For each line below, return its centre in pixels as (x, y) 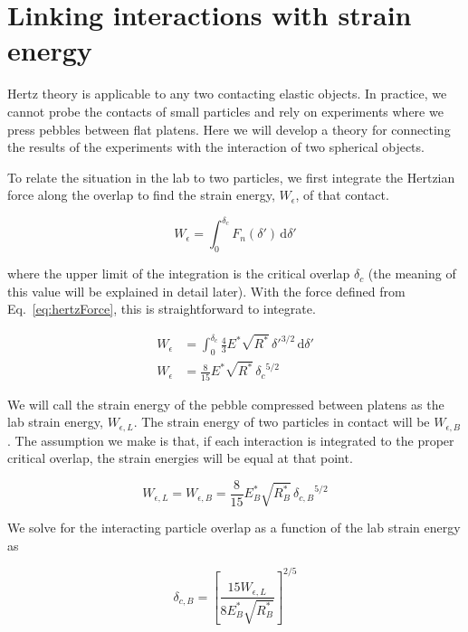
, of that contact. (342, 195)
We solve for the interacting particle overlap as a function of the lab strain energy (234, 528)
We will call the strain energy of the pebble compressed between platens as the (226, 404)
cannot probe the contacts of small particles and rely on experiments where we (225, 111)
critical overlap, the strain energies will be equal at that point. (180, 458)
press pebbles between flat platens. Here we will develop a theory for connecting (229, 129)
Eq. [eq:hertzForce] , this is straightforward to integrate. (162, 309)
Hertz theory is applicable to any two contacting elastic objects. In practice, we (227, 94)
